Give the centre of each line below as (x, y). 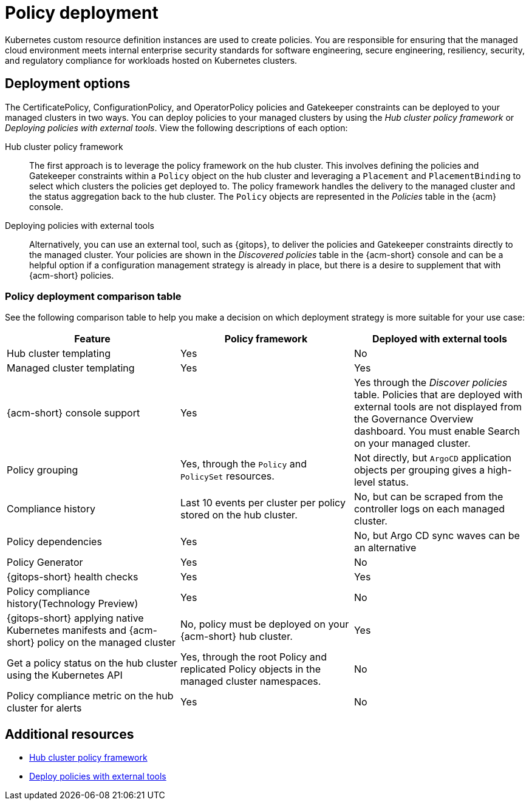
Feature (92, 339)
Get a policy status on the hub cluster (92, 663)
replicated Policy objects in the (251, 669)
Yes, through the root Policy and (254, 657)
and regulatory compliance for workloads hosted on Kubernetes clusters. (151, 60)
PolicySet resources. (227, 476)
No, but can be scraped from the (428, 497)
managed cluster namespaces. (251, 681)
